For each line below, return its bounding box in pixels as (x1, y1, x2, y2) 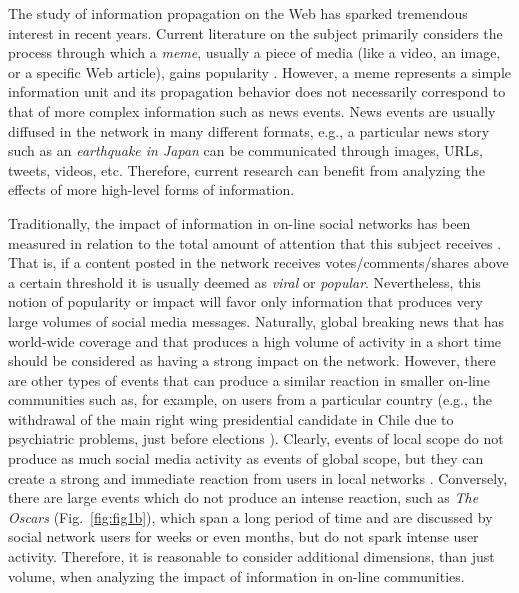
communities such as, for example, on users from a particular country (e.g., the (8, 389, 492, 410)
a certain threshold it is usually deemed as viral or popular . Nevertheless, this (8, 271, 481, 292)
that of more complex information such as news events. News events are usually (8, 100, 496, 121)
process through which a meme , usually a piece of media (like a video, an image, (8, 42, 501, 63)
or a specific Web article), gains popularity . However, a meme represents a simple (8, 61, 512, 82)
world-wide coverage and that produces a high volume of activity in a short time (8, 330, 502, 351)
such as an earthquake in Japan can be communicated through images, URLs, (8, 140, 484, 161)
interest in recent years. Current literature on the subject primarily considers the (8, 22, 503, 43)
